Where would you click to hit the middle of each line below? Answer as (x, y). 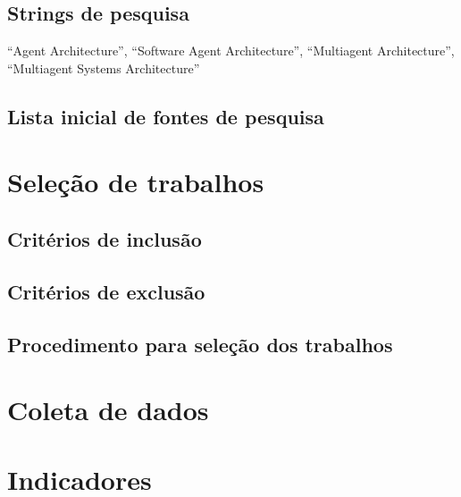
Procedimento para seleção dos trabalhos (200, 344)
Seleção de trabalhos (136, 182)
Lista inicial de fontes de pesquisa (166, 116)
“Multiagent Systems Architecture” (104, 67)
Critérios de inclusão (105, 238)
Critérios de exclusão (106, 291)
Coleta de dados (108, 410)
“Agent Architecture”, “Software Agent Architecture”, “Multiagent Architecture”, (231, 51)
